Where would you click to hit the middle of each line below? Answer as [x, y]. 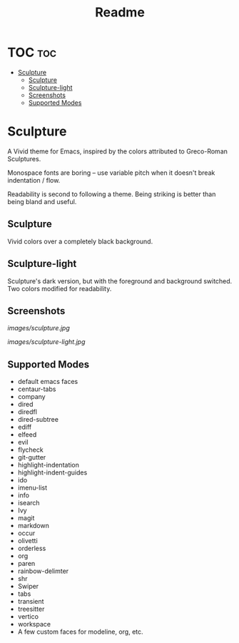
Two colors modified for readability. [60, 288]
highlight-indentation [49, 465]
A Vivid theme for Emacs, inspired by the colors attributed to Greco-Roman [118, 151]
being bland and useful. [42, 201]
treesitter [31, 609]
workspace [34, 624]
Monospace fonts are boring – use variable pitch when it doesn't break [111, 173]
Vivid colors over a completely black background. [80, 241]
